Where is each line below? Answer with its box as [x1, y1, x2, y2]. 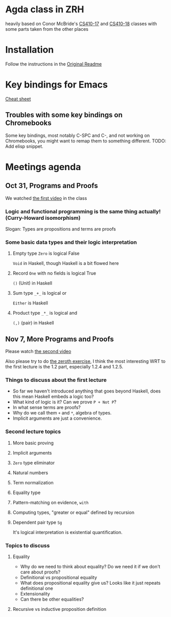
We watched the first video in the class [5, 195, 87, 201]
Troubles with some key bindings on [5, 111, 123, 119]
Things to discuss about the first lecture [5, 376, 107, 383]
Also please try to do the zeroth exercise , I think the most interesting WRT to [5, 358, 166, 364]
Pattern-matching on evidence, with [12, 499, 89, 505]
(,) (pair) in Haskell [12, 320, 55, 326]
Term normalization [12, 479, 54, 485]
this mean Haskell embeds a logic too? [12, 394, 94, 400]
